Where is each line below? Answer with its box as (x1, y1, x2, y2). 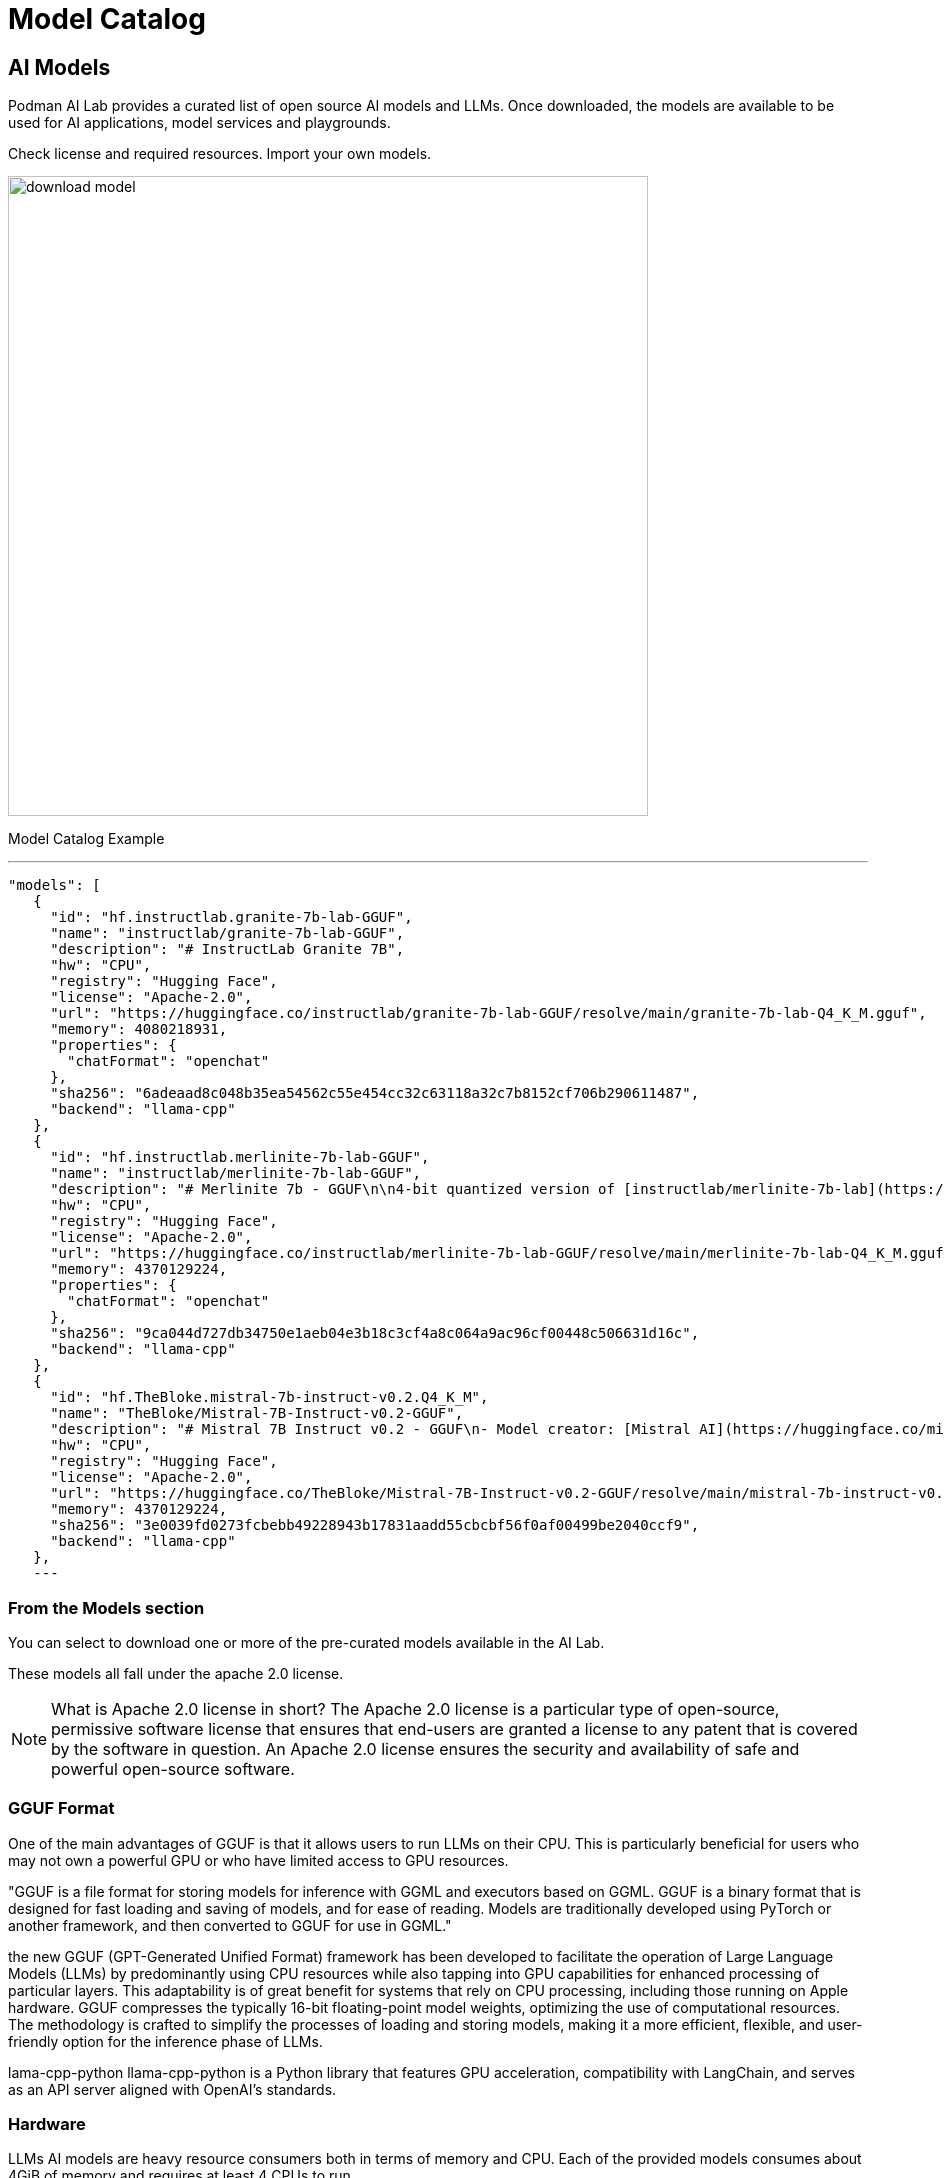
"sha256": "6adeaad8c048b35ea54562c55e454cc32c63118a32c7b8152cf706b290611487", (50, 1085, 700, 1102)
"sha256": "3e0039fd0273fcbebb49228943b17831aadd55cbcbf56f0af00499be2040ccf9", (50, 1517, 700, 1534)
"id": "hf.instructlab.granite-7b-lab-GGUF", (50, 909, 413, 926)
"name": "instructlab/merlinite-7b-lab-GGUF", (50, 1165, 422, 1182)
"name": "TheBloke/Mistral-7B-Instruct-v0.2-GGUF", (50, 1405, 464, 1422)
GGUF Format (8, 1798, 115, 1819)
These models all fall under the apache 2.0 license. (8, 1664, 344, 1682)
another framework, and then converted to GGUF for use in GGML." (8, 1916, 452, 1934)
